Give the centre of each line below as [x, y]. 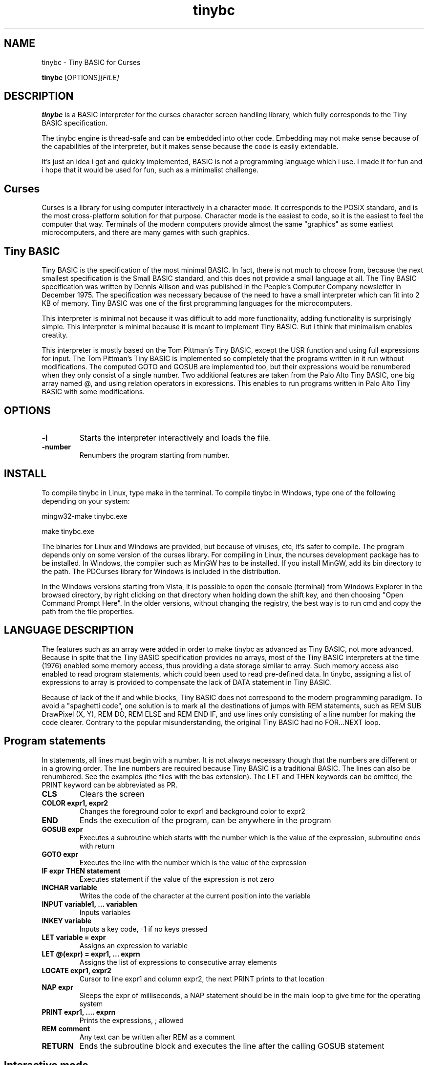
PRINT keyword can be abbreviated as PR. [110, 785]
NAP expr [57, 987]
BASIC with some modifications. [93, 392]
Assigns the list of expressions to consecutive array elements [178, 962]
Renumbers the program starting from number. [154, 455]
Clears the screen [112, 794]
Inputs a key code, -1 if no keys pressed [143, 929]
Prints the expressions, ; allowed [131, 1020]
